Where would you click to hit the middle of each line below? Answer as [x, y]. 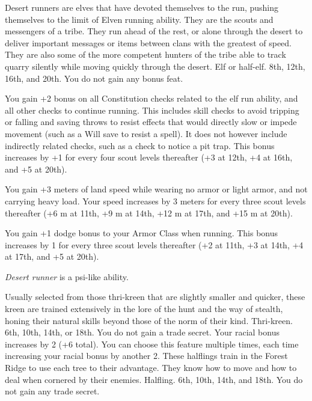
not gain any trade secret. [52, 391]
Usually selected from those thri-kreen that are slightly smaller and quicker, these [155, 297]
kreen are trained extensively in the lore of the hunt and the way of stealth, [144, 309]
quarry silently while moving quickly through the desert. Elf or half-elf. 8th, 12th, [155, 66]
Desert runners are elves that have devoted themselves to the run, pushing [142, 7]
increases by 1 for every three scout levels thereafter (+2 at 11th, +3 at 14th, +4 [154, 244]
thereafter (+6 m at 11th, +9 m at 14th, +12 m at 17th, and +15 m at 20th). [149, 213]
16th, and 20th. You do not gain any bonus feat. [94, 78]
